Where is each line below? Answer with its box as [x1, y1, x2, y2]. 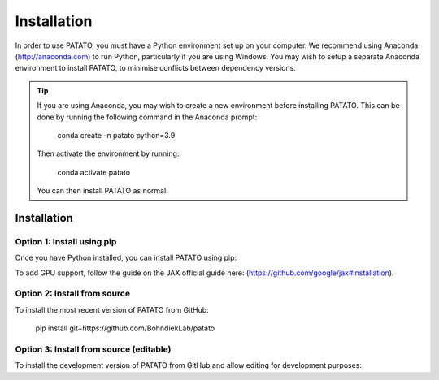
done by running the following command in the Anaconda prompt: [37, 112, 258, 122]
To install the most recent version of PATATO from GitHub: [15, 304, 209, 314]
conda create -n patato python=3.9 [57, 130, 176, 140]
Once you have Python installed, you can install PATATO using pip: [15, 253, 237, 263]
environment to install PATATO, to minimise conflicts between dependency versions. [15, 63, 296, 73]
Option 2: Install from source [15, 288, 130, 300]
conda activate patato [57, 167, 130, 177]
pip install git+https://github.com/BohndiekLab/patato [35, 323, 215, 333]
